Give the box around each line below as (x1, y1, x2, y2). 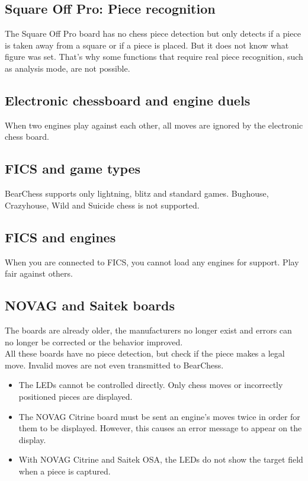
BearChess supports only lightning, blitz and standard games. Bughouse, (5, 187, 269, 200)
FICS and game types (5, 159, 141, 178)
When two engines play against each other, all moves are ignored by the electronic (5, 118, 303, 131)
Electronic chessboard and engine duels (5, 91, 251, 109)
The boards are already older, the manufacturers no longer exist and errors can (5, 323, 292, 336)
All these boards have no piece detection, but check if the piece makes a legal (5, 347, 285, 360)
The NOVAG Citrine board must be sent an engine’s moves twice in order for (18, 410, 300, 422)
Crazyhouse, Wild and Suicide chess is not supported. (5, 198, 200, 211)
